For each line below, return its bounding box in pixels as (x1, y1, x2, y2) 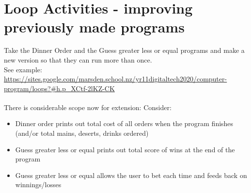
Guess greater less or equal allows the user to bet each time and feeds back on (15, 170, 247, 180)
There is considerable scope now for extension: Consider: (4, 102, 172, 112)
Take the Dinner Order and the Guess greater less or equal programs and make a (4, 45, 245, 55)
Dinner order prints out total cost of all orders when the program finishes (15, 118, 234, 129)
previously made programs (4, 17, 185, 37)
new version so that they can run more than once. (4, 54, 152, 64)
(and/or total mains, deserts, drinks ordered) (15, 128, 149, 138)
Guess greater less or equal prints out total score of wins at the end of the (15, 144, 235, 154)
